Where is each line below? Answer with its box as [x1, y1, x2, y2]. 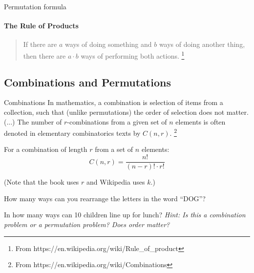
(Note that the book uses [4, 177, 79, 187]
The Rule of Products [4, 21, 79, 31]
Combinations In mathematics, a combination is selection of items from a [4, 97, 223, 107]
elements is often [175, 116, 226, 126]
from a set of [95, 144, 133, 154]
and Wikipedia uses [86, 177, 145, 187]
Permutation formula [4, 1, 66, 11]
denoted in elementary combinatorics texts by [4, 127, 141, 138]
